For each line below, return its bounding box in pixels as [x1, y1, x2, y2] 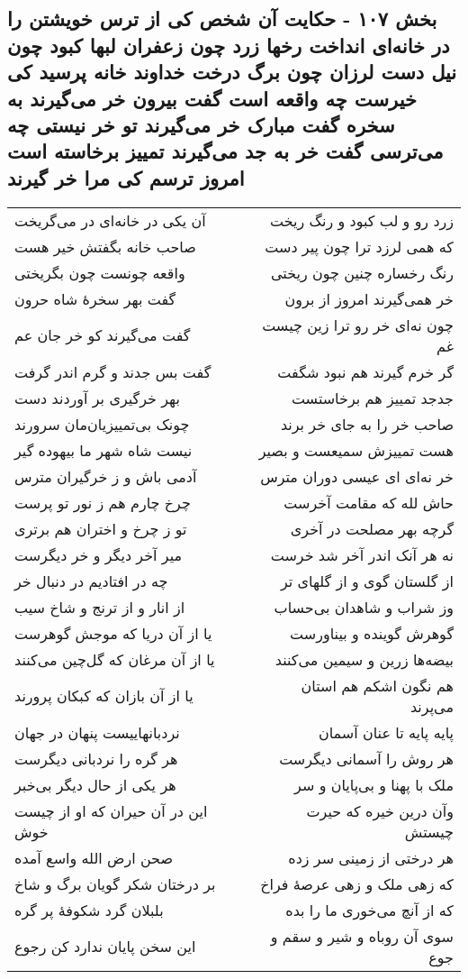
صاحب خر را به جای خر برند [280, 413, 454, 435]
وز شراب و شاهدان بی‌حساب [274, 596, 454, 618]
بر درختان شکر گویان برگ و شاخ [14, 873, 216, 894]
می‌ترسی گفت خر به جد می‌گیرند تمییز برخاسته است [7, 137, 444, 165]
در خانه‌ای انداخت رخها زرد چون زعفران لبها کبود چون [7, 31, 450, 59]
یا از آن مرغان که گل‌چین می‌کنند [14, 648, 215, 670]
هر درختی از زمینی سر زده [288, 846, 454, 868]
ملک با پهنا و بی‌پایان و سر [294, 773, 454, 795]
